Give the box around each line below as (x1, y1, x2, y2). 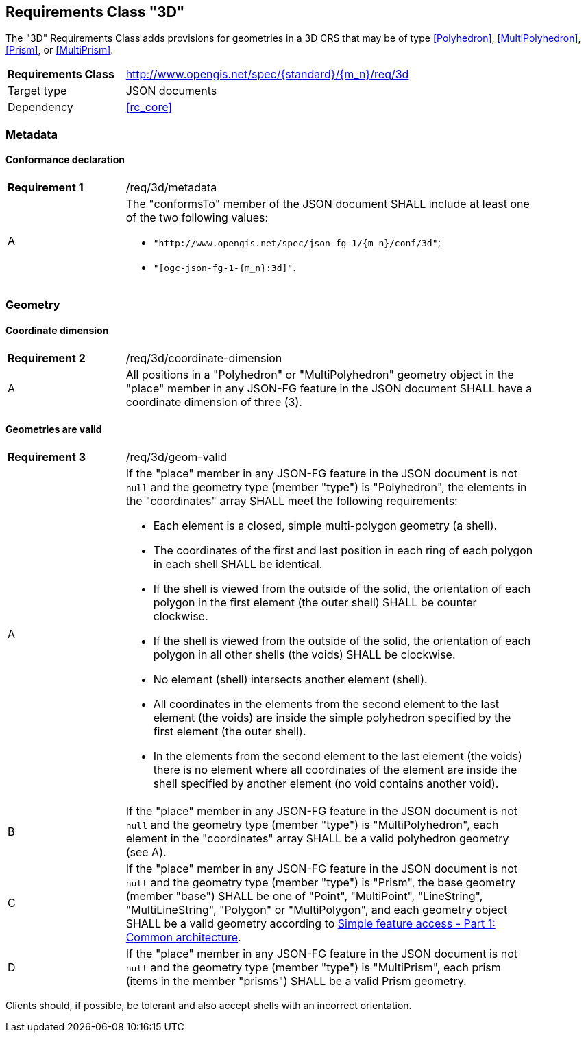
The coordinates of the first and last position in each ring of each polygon (153, 543, 533, 557)
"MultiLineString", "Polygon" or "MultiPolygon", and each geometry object (125, 902, 508, 917)
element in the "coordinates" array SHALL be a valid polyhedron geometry (125, 831, 509, 845)
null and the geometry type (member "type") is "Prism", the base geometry (125, 875, 516, 889)
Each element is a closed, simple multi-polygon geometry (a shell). (153, 518, 498, 532)
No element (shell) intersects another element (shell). (153, 672, 428, 686)
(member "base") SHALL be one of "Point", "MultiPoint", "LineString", (125, 888, 483, 903)
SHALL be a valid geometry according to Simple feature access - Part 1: (125, 916, 496, 930)
